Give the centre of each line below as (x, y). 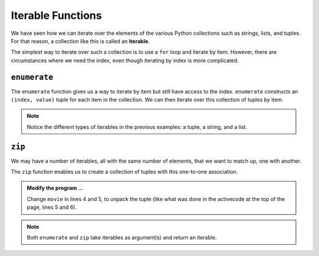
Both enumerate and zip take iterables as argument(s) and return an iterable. (122, 238)
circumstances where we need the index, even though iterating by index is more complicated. (125, 60)
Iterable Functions (56, 15)
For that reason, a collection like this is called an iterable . (80, 41)
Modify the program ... (55, 188)
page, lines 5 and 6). (52, 208)
